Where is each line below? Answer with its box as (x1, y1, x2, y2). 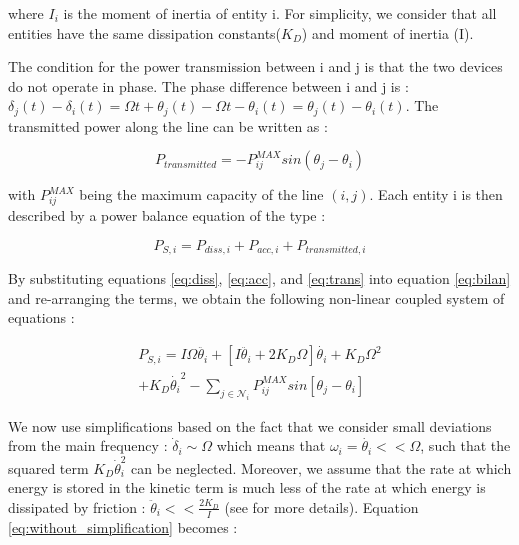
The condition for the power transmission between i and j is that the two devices (8, 56, 503, 77)
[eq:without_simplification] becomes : (8, 516, 238, 537)
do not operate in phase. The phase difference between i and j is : (8, 75, 409, 96)
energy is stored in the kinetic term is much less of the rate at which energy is (8, 477, 486, 498)
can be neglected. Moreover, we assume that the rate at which (131, 457, 512, 478)
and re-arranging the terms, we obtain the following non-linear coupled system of (8, 287, 505, 308)
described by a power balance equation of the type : (8, 205, 326, 226)
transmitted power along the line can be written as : (8, 115, 328, 136)
